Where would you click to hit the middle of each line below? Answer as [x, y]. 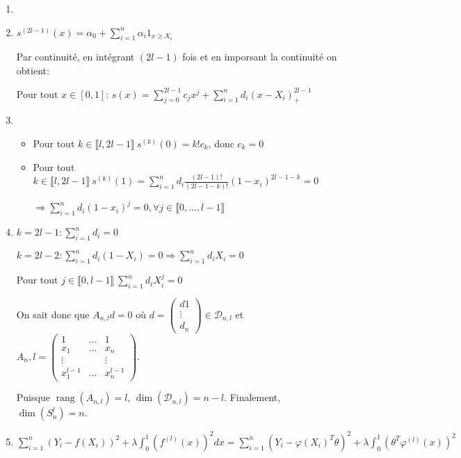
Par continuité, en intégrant [75, 57]
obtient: [33, 70]
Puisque [33, 397]
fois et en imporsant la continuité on [260, 57]
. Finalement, [252, 397]
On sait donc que [53, 314]
